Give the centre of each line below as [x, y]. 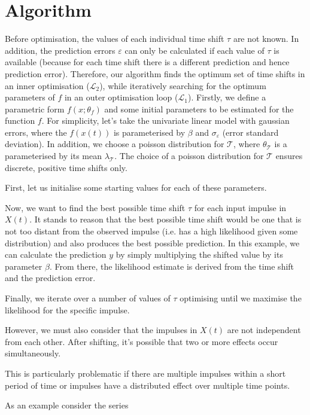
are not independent [264, 330]
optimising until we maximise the [241, 298]
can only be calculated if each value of [194, 50]
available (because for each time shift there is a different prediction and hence [147, 62]
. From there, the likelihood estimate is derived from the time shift [172, 266]
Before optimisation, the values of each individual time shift [115, 39]
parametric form [35, 109]
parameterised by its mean [53, 156]
